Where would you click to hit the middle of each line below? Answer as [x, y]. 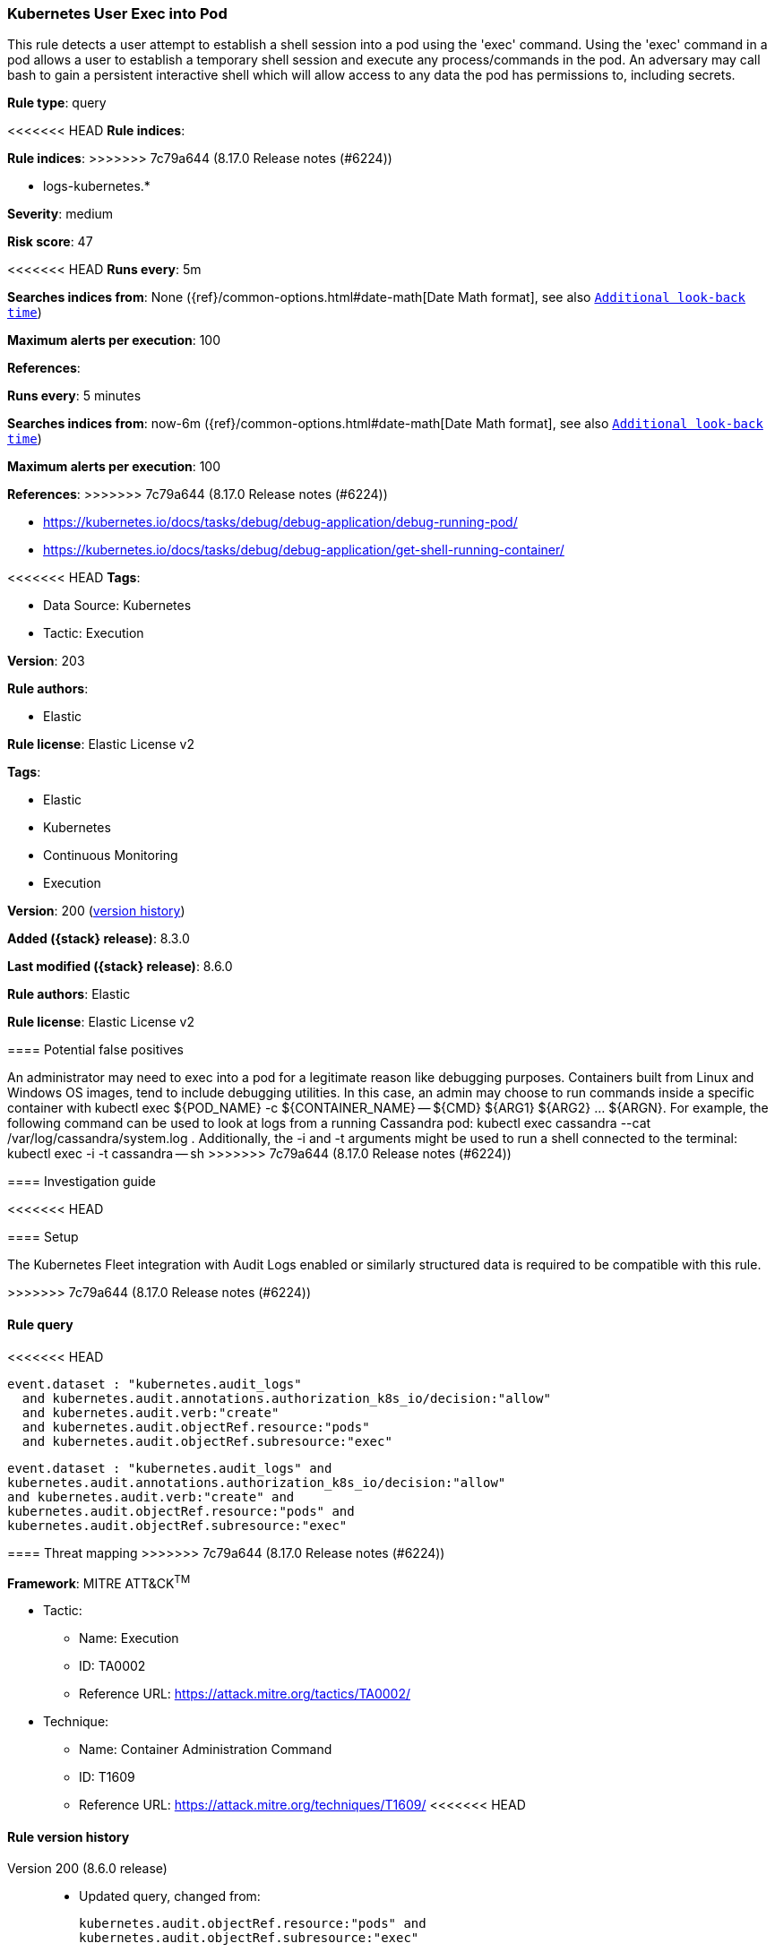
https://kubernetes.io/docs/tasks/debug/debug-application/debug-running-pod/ [280, 522]
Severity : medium [60, 214]
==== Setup [43, 1237]
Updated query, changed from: [170, 1896]
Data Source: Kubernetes [117, 606]
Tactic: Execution [94, 633]
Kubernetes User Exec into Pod [117, 13]
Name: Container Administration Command [206, 1750]
